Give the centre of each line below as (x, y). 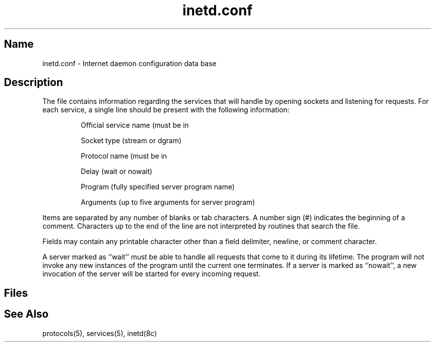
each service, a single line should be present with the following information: (166, 110)
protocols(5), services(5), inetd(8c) (100, 333)
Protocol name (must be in (124, 156)
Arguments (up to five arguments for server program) (168, 202)
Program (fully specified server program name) (158, 187)
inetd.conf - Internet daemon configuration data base (129, 63)
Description (34, 83)
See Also (26, 314)
